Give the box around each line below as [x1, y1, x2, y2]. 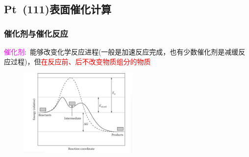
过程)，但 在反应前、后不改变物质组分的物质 [10, 56, 151, 66]
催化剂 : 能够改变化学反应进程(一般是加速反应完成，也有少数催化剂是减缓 [4, 47, 239, 56]
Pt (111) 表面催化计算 [4, 1, 111, 17]
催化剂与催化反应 [4, 27, 68, 39]
